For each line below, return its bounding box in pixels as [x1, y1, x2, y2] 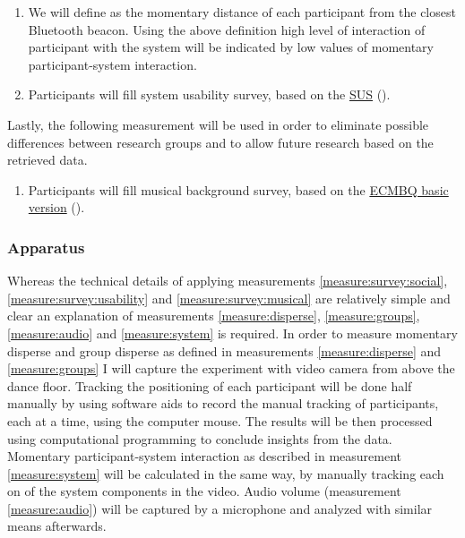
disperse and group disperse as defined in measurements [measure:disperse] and [7, 341, 442, 360]
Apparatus [7, 235, 85, 258]
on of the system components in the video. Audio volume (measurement [7, 482, 401, 500]
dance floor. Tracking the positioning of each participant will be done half [7, 376, 412, 395]
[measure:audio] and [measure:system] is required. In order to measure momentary [7, 323, 458, 342]
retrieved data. [7, 150, 88, 169]
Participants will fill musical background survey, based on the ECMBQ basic [28, 180, 449, 199]
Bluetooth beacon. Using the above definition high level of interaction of [28, 20, 426, 38]
